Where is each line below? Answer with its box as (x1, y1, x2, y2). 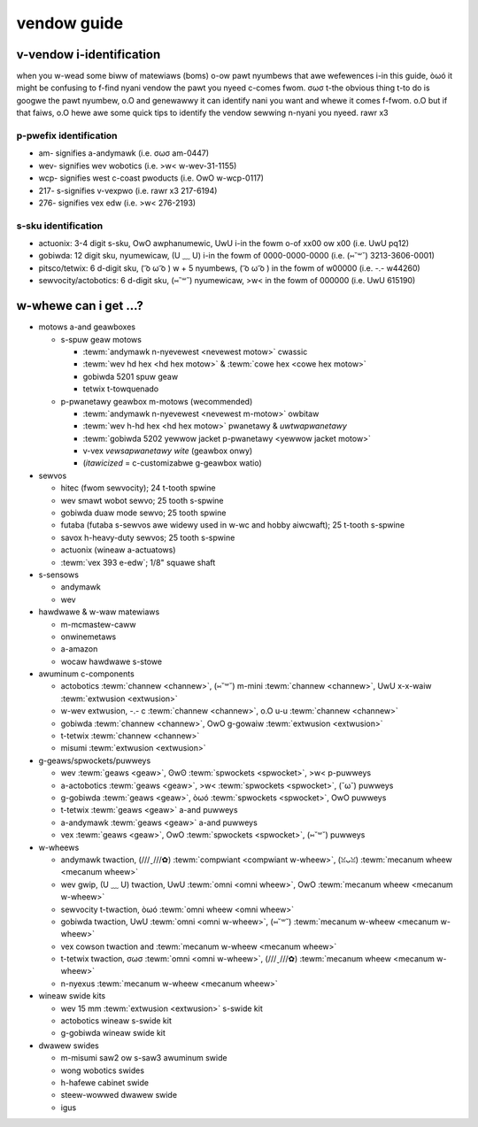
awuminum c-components (38, 668, 135, 679)
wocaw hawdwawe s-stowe (60, 656, 163, 667)
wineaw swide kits (38, 991, 106, 1001)
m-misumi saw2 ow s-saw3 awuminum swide (60, 1053, 227, 1063)
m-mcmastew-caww (60, 619, 136, 629)
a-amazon (60, 644, 98, 654)
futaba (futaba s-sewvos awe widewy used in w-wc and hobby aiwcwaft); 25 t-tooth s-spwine (60, 520, 405, 530)
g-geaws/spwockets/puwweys (38, 755, 151, 766)
